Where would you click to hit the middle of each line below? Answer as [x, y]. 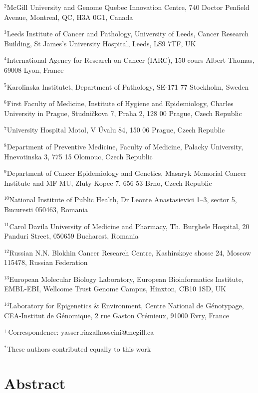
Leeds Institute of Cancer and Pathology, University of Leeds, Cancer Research [128, 34]
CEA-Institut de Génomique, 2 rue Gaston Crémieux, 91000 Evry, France [117, 315]
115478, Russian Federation [46, 262]
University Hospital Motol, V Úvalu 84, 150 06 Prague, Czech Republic [116, 130]
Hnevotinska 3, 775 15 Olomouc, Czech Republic [78, 156]
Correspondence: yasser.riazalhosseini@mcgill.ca [81, 332]
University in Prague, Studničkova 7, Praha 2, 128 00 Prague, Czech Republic [123, 113]
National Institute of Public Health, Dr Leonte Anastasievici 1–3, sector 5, [123, 199]
